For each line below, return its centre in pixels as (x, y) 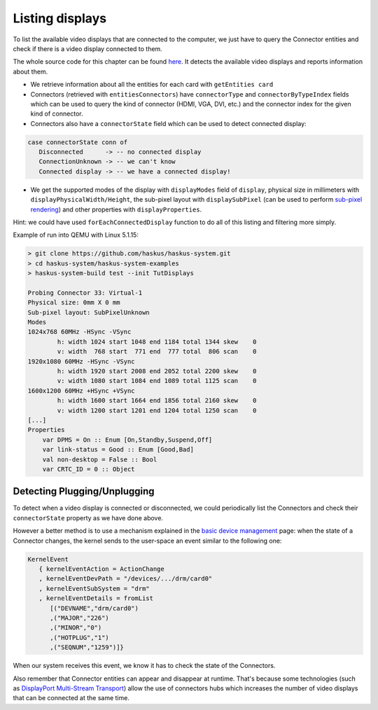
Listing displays (60, 18)
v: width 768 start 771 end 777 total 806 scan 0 (157, 351)
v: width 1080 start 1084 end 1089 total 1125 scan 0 (157, 381)
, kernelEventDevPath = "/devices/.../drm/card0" (126, 579)
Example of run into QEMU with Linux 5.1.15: (76, 235)
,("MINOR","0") (76, 628)
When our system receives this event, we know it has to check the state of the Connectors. (144, 666)
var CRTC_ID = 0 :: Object (89, 469)
